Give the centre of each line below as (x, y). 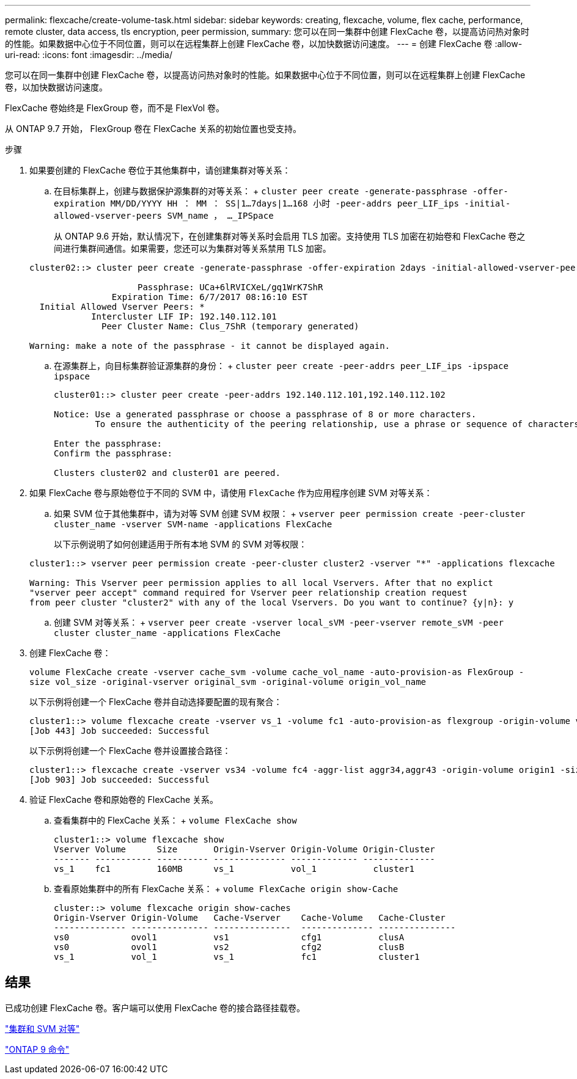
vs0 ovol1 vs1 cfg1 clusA (229, 937)
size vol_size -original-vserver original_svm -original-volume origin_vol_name (228, 682)
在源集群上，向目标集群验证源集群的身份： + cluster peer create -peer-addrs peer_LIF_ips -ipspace (281, 366)
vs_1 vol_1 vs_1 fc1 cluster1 (237, 957)
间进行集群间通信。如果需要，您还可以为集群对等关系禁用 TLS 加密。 (193, 248)
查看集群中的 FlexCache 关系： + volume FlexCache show (175, 820)
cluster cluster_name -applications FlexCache (167, 633)
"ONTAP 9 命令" (37, 1049)
